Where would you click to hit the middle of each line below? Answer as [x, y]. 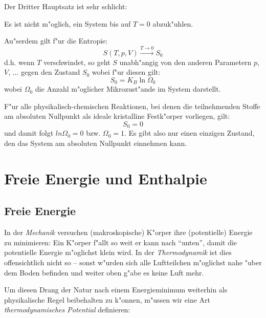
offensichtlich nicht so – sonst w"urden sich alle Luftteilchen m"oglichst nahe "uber [133, 262]
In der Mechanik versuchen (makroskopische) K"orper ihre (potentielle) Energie [128, 232]
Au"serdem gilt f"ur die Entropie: [56, 41]
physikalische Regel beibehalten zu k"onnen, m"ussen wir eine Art [107, 299]
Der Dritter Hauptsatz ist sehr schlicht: [66, 6]
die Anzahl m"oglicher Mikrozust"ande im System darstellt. [128, 89]
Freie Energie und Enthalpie [106, 178]
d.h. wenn [19, 62]
